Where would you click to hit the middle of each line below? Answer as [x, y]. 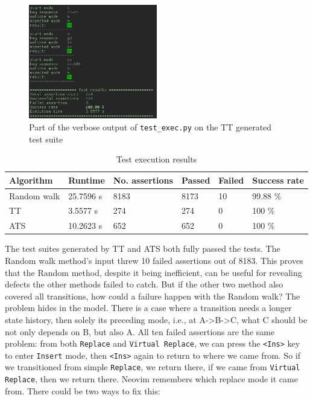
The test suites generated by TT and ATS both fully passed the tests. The [143, 249]
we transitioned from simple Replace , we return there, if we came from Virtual [153, 367]
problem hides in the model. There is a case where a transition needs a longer [148, 308]
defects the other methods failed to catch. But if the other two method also [144, 284]
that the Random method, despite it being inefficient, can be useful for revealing [153, 272]
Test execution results [156, 159]
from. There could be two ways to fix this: [83, 390]
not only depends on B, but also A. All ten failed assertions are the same [140, 331]
